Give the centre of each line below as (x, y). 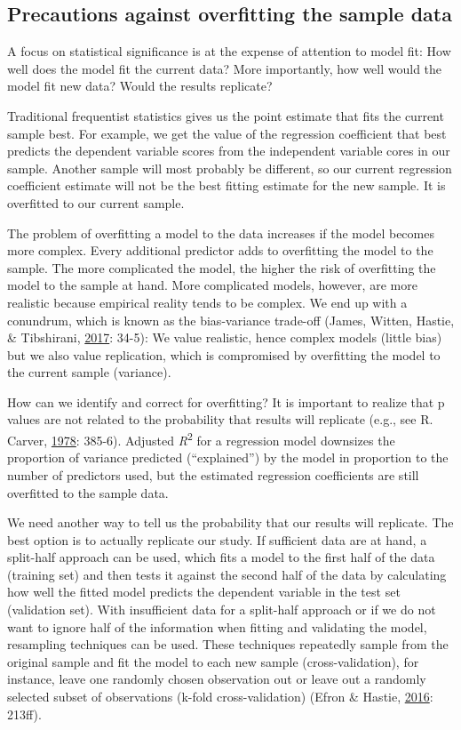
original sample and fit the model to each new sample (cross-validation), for (213, 661)
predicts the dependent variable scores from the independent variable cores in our (229, 151)
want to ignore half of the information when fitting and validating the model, (217, 626)
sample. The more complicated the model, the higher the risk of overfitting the (222, 267)
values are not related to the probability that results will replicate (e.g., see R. (220, 419)
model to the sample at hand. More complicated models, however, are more (212, 285)
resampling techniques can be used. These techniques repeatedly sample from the (228, 644)
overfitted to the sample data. (88, 492)
